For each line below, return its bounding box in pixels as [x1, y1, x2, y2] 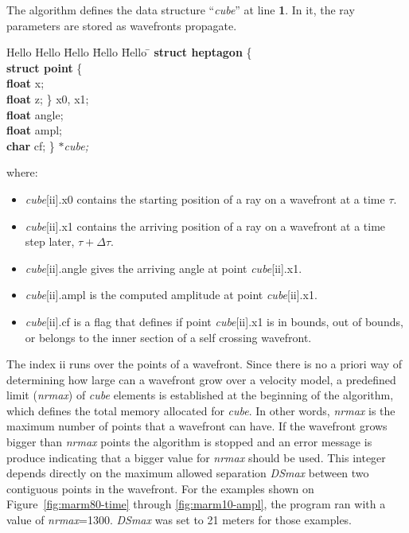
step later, [25, 233, 75, 250]
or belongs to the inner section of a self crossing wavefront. [25, 329, 312, 345]
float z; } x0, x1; [6, 90, 89, 107]
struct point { [6, 59, 83, 76]
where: [6, 164, 38, 181]
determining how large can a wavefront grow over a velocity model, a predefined [6, 371, 396, 387]
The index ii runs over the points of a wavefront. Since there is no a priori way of [6, 356, 403, 372]
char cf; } [6, 137, 55, 154]
